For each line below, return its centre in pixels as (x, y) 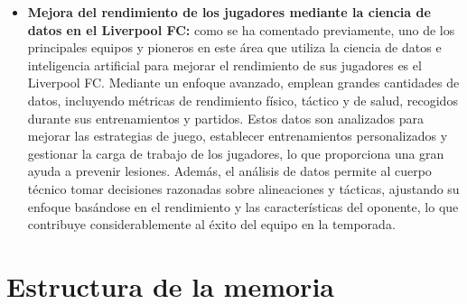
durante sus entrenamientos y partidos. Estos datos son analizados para (225, 118)
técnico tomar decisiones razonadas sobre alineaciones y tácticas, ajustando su (243, 188)
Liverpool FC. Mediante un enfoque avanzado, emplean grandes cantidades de (243, 83)
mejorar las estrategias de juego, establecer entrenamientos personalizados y (238, 136)
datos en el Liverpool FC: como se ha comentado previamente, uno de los (241, 29)
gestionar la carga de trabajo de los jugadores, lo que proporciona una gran (236, 153)
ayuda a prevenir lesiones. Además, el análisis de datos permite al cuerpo (229, 171)
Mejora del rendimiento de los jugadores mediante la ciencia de (229, 12)
